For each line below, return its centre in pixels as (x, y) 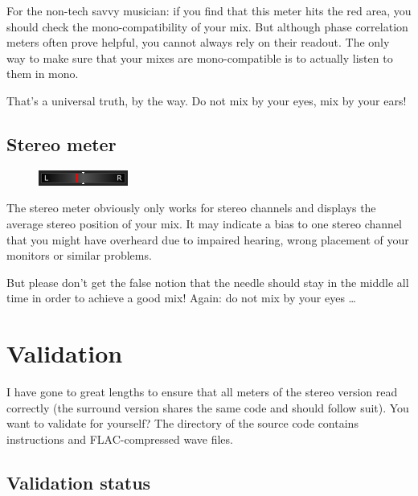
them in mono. (43, 74)
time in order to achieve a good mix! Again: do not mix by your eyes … (181, 298)
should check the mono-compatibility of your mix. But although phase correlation (207, 26)
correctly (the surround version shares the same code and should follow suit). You (208, 407)
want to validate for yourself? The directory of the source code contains (182, 423)
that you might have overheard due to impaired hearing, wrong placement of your (208, 239)
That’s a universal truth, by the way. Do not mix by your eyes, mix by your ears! (207, 100)
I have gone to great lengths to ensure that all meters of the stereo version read (202, 392)
